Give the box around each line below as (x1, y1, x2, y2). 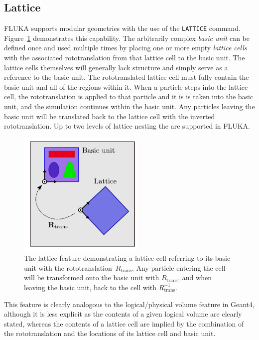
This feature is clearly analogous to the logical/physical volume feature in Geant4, (4, 299, 255, 309)
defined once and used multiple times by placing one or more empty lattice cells (4, 42, 247, 53)
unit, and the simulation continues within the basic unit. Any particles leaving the (4, 101, 255, 112)
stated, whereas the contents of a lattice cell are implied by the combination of (4, 318, 244, 329)
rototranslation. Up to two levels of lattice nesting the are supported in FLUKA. (4, 121, 250, 131)
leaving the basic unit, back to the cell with (24, 282, 157, 292)
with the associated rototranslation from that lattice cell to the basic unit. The (4, 52, 245, 63)
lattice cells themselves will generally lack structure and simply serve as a (4, 62, 228, 72)
